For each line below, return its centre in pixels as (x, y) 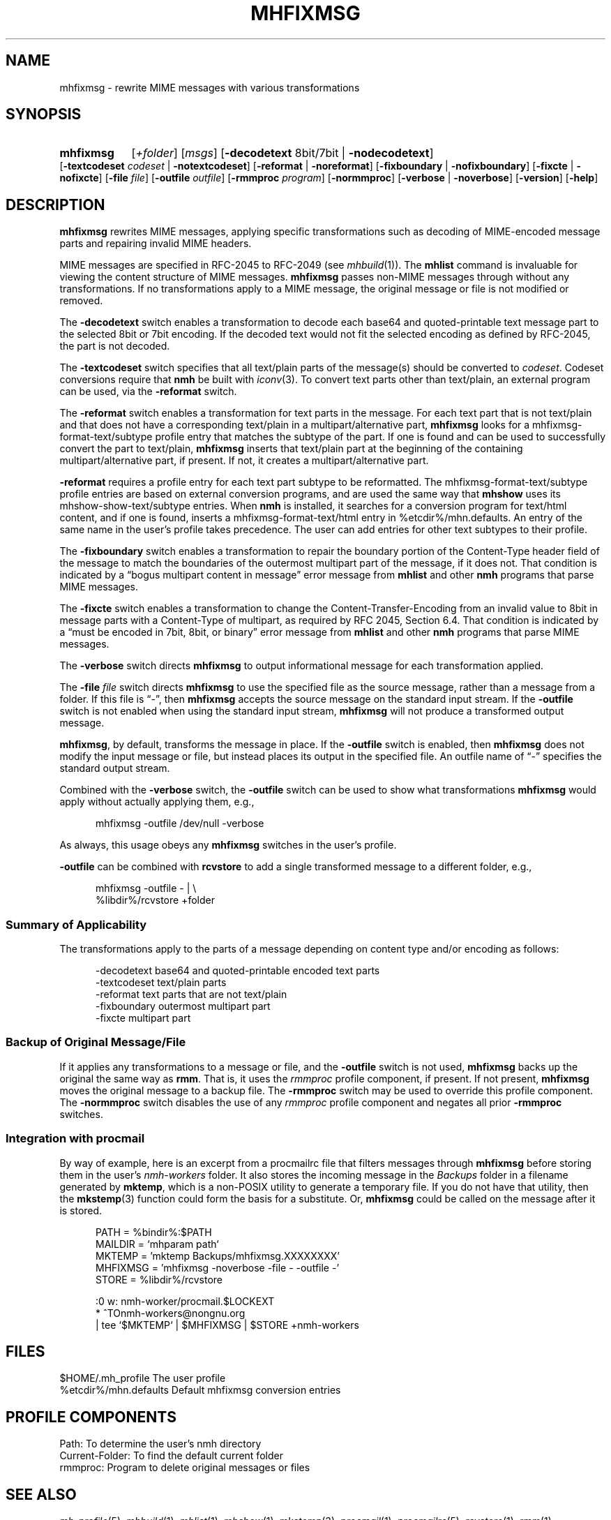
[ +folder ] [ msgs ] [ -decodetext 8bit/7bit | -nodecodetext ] (282, 153)
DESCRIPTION (55, 204)
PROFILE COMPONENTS (91, 1417)
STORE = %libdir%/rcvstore (159, 1279)
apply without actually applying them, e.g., (157, 802)
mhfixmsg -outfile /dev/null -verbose (180, 824)
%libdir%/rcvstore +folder (155, 900)
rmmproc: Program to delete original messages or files (185, 1468)
